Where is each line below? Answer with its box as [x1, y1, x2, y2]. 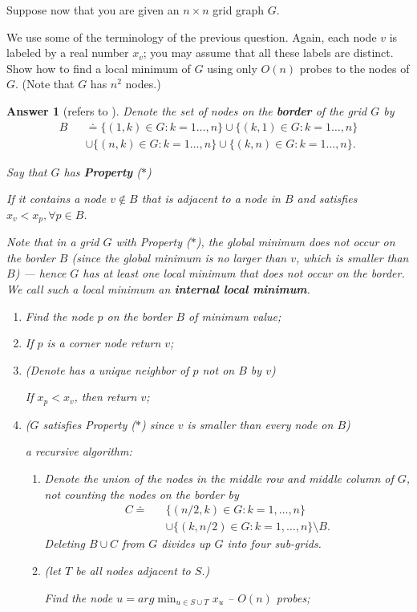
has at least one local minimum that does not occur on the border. [83, 265, 405, 282]
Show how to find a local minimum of [6, 59, 191, 76]
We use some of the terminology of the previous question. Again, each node [6, 28, 377, 45]
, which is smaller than [295, 249, 409, 265]
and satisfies [297, 190, 358, 207]
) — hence [14, 265, 67, 282]
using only [207, 59, 257, 76]
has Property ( [63, 163, 141, 180]
